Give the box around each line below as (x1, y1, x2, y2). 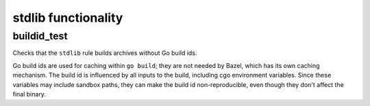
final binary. (12, 90, 46, 98)
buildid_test (12, 30, 68, 42)
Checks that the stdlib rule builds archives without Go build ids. (12, 49, 197, 57)
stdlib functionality (12, 10, 123, 25)
